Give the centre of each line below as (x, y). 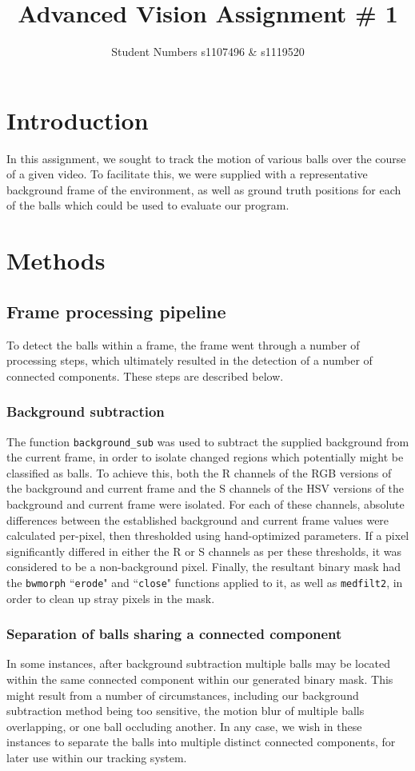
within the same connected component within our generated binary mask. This (200, 679)
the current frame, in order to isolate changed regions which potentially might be (205, 457)
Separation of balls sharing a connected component (174, 634)
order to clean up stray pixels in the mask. (111, 598)
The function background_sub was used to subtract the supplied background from (208, 441)
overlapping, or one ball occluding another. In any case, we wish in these (184, 726)
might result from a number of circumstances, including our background (183, 695)
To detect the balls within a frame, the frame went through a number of (183, 344)
